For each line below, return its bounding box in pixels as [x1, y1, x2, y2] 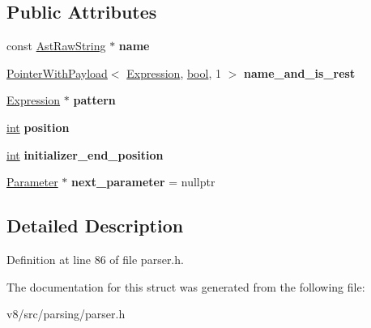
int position [6, 118, 70, 135]
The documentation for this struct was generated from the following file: [6, 278, 365, 295]
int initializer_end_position [6, 146, 164, 163]
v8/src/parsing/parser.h [6, 305, 126, 322]
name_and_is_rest [243, 64, 356, 81]
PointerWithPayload [6, 64, 108, 81]
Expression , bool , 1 [126, 64, 221, 81]
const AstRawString [6, 37, 106, 54]
